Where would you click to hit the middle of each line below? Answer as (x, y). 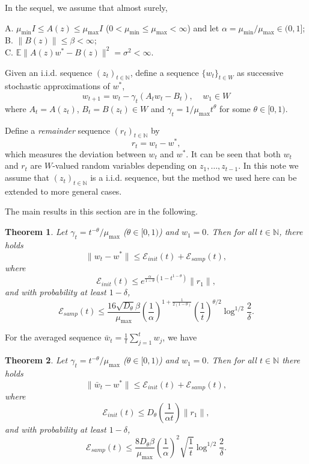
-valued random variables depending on (125, 165)
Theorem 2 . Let (36, 360)
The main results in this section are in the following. (101, 211)
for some (235, 108)
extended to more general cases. (63, 191)
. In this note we (268, 165)
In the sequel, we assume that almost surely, (86, 7)
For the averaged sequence (53, 337)
